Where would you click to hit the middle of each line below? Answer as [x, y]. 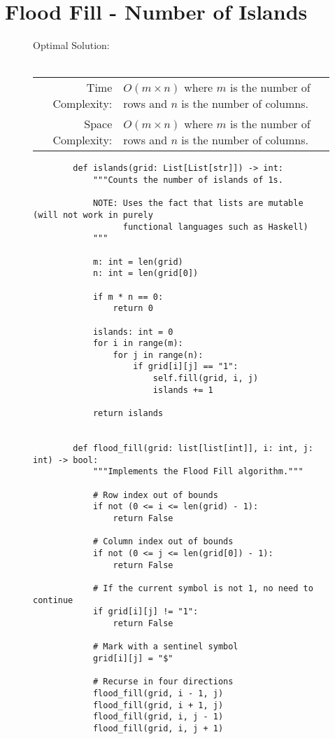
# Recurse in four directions [163, 682]
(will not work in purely [93, 215]
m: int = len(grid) [138, 262]
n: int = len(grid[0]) [145, 274]
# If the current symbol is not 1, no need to [203, 588]
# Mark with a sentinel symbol [165, 647]
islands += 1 [183, 390]
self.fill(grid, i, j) [206, 379]
